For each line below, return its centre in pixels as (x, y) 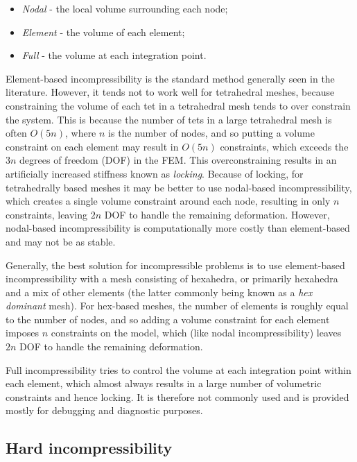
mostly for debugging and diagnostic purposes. (104, 410)
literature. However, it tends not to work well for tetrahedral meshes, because (170, 92)
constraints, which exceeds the (284, 146)
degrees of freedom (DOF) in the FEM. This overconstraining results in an (178, 160)
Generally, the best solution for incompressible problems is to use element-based (175, 265)
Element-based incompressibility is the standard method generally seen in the (170, 78)
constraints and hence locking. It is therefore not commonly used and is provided (177, 396)
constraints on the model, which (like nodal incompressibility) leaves (196, 333)
